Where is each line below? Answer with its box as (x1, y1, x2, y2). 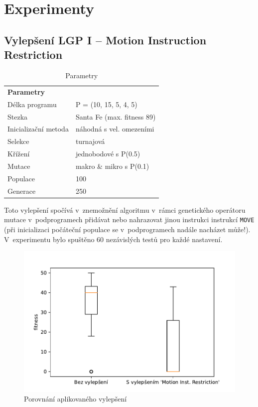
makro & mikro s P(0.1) (75, 160, 149, 171)
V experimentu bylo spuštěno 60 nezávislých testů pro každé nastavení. (4, 234, 223, 244)
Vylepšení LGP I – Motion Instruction (4, 32, 207, 47)
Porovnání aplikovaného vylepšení (24, 394, 127, 404)
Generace (7, 185, 36, 196)
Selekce (7, 136, 29, 146)
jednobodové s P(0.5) (75, 148, 140, 159)
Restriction (4, 47, 63, 62)
